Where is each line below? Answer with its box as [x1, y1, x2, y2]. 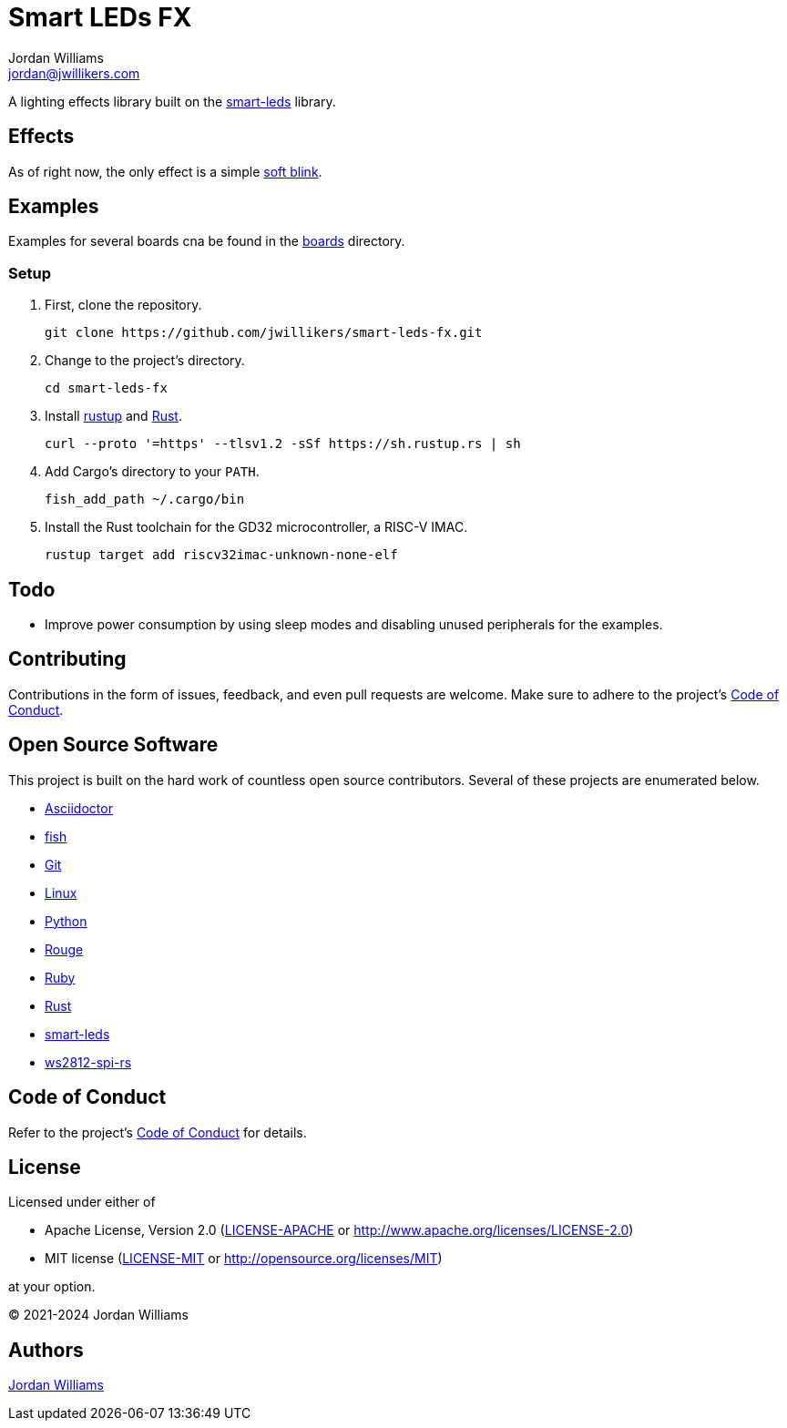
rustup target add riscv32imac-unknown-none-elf [45, 547, 398, 563]
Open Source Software [8, 733, 219, 757]
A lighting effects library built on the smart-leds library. [8, 93, 336, 109]
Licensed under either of [8, 1194, 156, 1210]
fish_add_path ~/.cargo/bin [45, 492, 245, 507]
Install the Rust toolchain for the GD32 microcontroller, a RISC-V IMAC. [45, 519, 468, 535]
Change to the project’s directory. [45, 352, 245, 369]
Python [45, 913, 87, 929]
